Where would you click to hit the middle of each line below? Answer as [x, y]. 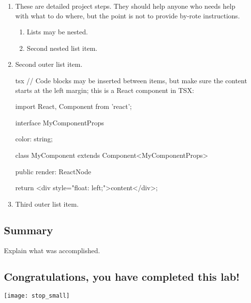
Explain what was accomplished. [52, 250]
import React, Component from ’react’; [74, 106]
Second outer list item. [49, 64]
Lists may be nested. [57, 32]
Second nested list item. [62, 48]
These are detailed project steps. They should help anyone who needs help [125, 6]
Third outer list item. [47, 204]
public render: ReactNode [53, 171]
